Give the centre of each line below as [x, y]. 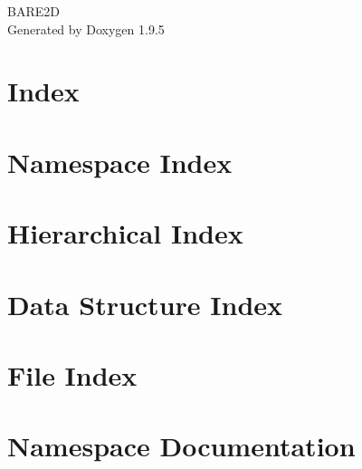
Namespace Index [120, 162]
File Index [72, 374]
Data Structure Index [145, 304]
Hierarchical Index [125, 233]
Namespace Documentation [181, 446]
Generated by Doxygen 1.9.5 [86, 29]
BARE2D [33, 11]
